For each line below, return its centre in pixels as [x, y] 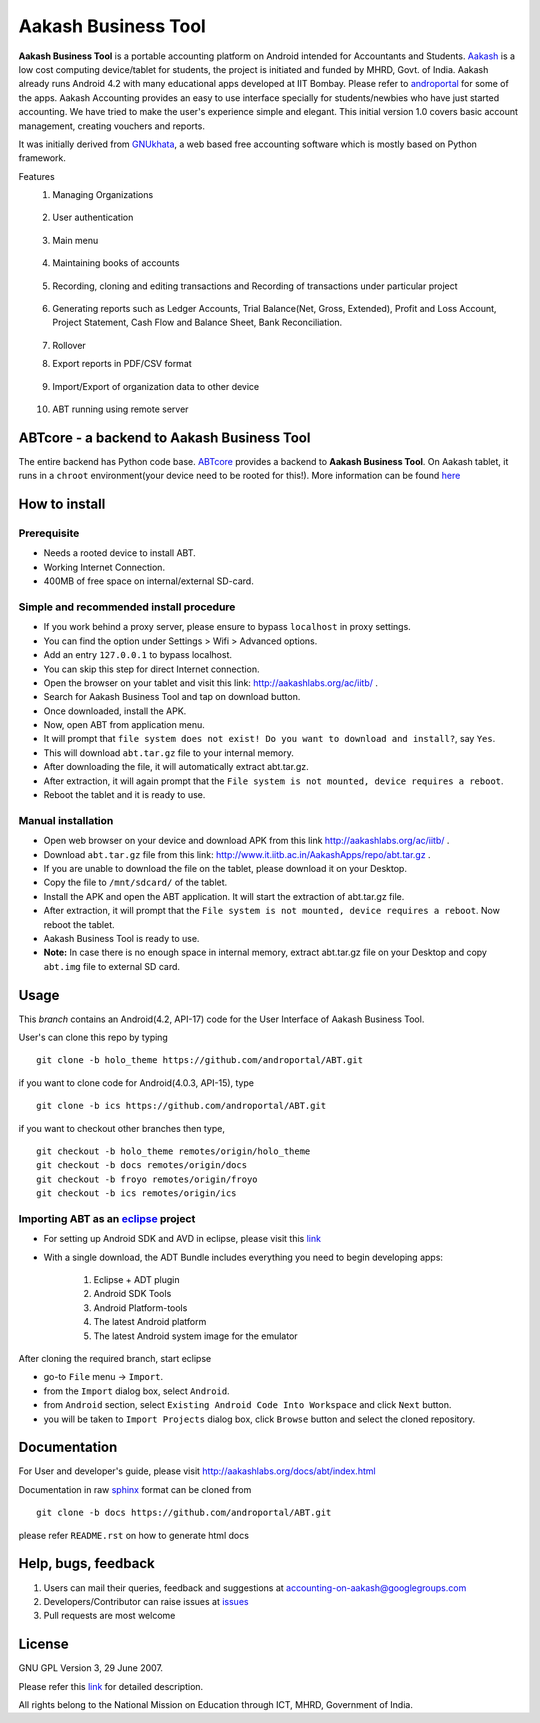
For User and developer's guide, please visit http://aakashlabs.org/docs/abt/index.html [197, 1471]
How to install [62, 504]
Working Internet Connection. [104, 567]
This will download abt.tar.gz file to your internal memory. [168, 752]
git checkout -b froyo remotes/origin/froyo [147, 1179]
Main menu [75, 240]
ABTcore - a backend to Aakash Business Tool [164, 437]
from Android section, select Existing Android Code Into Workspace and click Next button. [247, 1405]
